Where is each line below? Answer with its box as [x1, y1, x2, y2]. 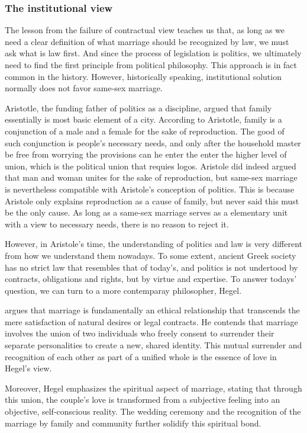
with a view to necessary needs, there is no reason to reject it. [5, 217, 229, 230]
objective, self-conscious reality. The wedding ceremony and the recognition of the [5, 405, 301, 418]
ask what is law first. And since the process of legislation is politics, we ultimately [5, 47, 302, 59]
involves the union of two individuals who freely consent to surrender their [5, 327, 274, 339]
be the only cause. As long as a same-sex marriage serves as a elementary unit [5, 206, 288, 219]
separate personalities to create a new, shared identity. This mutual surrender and [5, 339, 302, 351]
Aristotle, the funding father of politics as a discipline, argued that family [5, 101, 272, 114]
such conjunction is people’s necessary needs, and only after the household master [5, 136, 301, 149]
